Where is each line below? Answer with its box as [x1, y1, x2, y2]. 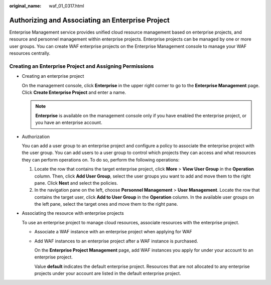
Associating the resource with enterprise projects [22, 210, 124, 216]
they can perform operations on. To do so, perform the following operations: [22, 157, 180, 163]
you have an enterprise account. [35, 119, 102, 125]
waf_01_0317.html [49, 3, 85, 9]
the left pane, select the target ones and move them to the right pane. [34, 201, 178, 207]
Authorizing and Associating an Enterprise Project [9, 16, 170, 25]
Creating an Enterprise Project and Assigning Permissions [9, 63, 154, 70]
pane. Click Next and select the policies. [34, 180, 118, 186]
